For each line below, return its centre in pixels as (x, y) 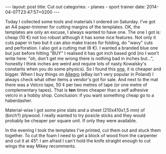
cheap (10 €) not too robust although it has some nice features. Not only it (81, 37)
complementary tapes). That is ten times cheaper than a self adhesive (77, 90)
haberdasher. (19, 101)
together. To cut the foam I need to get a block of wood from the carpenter (81, 135)
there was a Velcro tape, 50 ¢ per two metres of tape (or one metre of (76, 85)
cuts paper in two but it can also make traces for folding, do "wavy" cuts (79, 43)
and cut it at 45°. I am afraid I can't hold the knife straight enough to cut (78, 141)
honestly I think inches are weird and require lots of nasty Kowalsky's (76, 64)
